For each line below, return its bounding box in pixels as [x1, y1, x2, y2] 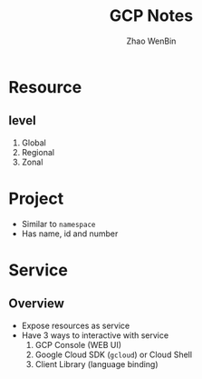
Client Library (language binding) [34, 358, 159, 369]
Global [21, 137, 46, 148]
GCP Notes [109, 5, 194, 26]
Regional [21, 146, 55, 157]
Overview [8, 296, 65, 312]
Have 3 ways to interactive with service [21, 329, 169, 341]
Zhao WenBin [126, 35, 177, 46]
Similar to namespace [21, 218, 96, 229]
